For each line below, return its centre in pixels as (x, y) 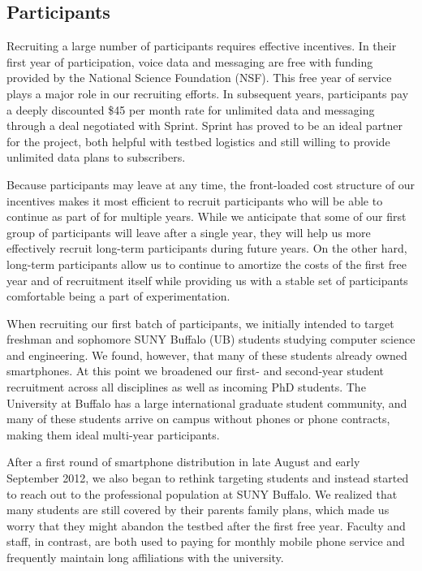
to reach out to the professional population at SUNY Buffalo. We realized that (202, 493)
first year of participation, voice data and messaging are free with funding (190, 61)
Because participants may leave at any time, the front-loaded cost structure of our (211, 184)
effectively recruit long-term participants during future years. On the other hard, (207, 248)
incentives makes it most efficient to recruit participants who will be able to (195, 200)
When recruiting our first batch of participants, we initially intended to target (200, 323)
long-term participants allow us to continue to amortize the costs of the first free (207, 264)
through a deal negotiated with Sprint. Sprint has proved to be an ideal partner (205, 125)
